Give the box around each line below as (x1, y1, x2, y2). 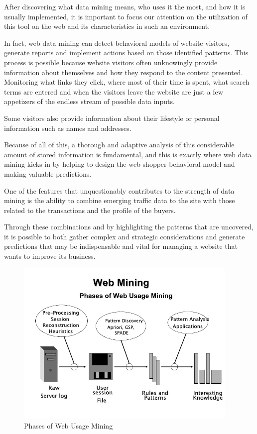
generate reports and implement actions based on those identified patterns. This (4, 47, 249, 58)
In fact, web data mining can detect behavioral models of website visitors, (4, 37, 230, 48)
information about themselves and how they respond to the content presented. (4, 67, 243, 77)
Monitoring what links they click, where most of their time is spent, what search (4, 77, 250, 87)
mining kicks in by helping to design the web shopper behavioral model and (4, 159, 235, 169)
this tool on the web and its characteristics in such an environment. (4, 21, 210, 31)
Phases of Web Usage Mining (24, 420, 113, 431)
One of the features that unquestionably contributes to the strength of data (4, 185, 235, 196)
